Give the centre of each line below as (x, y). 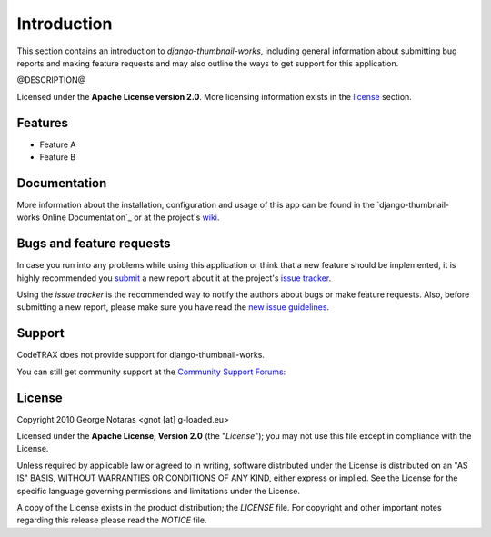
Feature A (58, 144)
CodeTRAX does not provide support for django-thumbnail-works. (141, 355)
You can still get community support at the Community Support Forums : (151, 372)
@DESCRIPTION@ (51, 80)
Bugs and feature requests (94, 244)
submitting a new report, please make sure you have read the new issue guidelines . (173, 307)
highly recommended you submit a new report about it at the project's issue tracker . (174, 278)
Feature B (58, 157)
